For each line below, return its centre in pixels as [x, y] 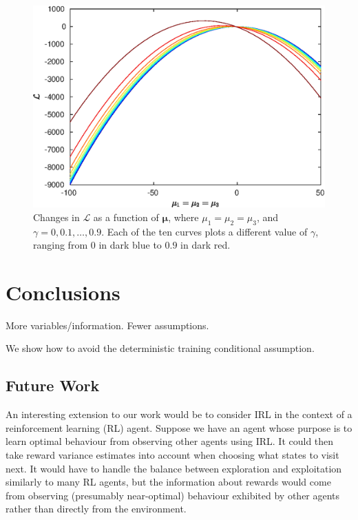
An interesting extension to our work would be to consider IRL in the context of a [179, 414]
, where [183, 217]
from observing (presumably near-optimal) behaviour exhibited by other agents [173, 495]
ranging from [61, 245]
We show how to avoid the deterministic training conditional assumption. [160, 348]
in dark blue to [130, 245]
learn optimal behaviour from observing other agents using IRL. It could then [170, 441]
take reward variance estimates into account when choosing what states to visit [172, 455]
